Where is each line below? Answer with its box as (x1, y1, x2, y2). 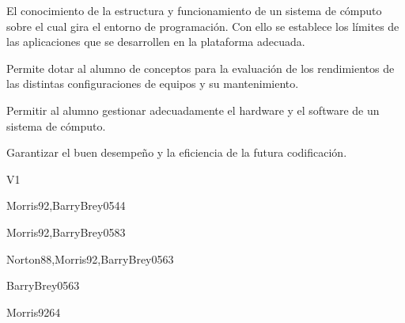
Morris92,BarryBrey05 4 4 (6, 197, 126, 214)
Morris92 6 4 (6, 303, 61, 320)
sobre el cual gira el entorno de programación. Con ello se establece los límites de (6, 17, 399, 34)
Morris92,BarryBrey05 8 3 (6, 223, 126, 240)
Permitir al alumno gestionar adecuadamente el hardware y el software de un (6, 101, 380, 118)
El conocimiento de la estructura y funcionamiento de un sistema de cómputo (6, 2, 382, 18)
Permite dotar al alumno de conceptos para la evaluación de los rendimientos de (6, 59, 395, 76)
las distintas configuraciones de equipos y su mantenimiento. (6, 75, 299, 92)
